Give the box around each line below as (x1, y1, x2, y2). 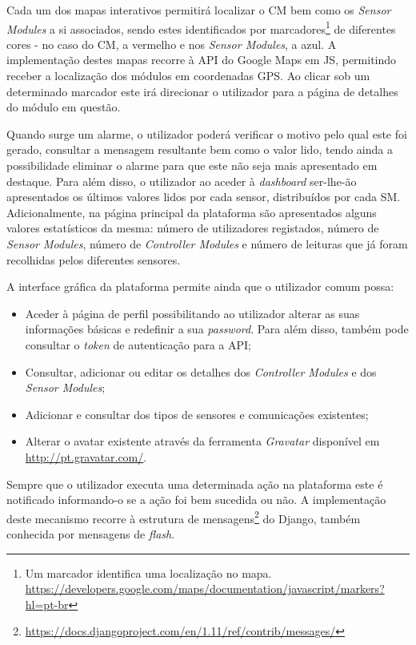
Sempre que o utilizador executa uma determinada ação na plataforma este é (6, 475, 383, 492)
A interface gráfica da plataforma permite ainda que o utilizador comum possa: (6, 278, 394, 295)
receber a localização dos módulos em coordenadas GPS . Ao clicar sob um (6, 67, 370, 84)
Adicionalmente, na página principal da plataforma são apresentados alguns (6, 204, 377, 220)
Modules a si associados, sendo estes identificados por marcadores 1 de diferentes (6, 18, 396, 37)
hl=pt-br (25, 595, 69, 612)
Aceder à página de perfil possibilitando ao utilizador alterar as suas (25, 304, 360, 321)
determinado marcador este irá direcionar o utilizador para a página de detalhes (6, 83, 398, 99)
